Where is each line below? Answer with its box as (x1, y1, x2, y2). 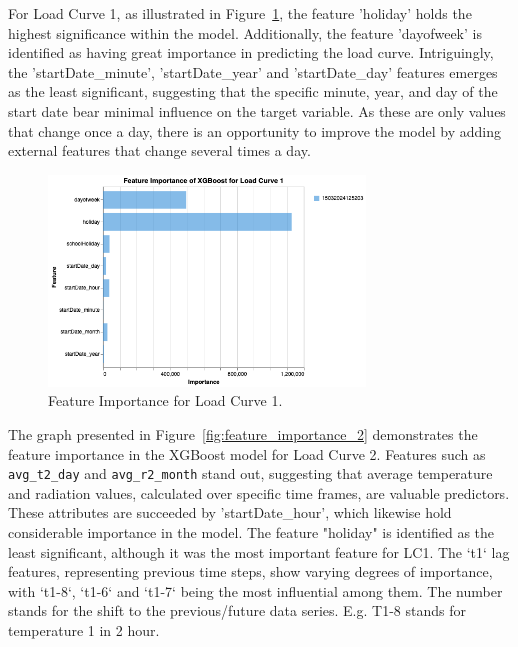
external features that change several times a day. (8, 140, 311, 161)
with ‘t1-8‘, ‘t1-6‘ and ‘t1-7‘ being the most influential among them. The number (8, 580, 503, 601)
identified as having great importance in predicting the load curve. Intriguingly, (8, 42, 494, 63)
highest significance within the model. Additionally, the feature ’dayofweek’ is (8, 22, 482, 43)
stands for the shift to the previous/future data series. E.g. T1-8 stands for (8, 600, 466, 621)
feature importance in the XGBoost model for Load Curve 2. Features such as (8, 443, 486, 464)
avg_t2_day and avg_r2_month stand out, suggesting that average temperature (8, 463, 493, 484)
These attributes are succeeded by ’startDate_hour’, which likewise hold (8, 502, 452, 523)
